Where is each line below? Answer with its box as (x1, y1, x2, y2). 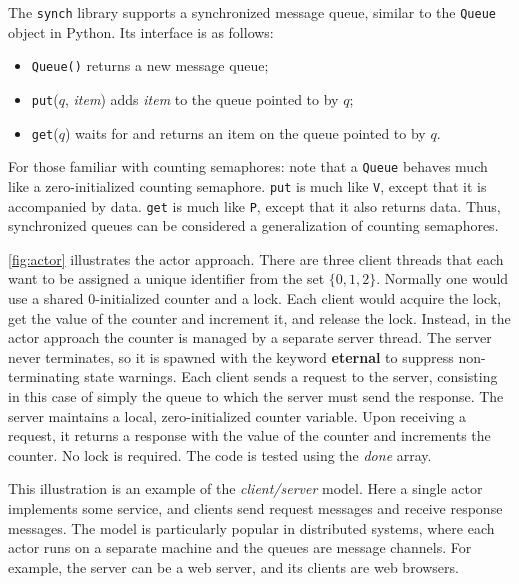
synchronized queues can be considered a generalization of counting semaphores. (8, 215, 499, 236)
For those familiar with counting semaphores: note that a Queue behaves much (8, 156, 488, 177)
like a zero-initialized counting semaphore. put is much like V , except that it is (8, 175, 487, 196)
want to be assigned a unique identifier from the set (8, 268, 325, 289)
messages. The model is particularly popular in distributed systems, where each (8, 517, 495, 538)
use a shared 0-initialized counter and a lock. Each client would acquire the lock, (8, 287, 502, 308)
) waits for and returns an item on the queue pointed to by (64, 122, 426, 143)
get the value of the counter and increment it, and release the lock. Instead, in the (8, 307, 511, 328)
